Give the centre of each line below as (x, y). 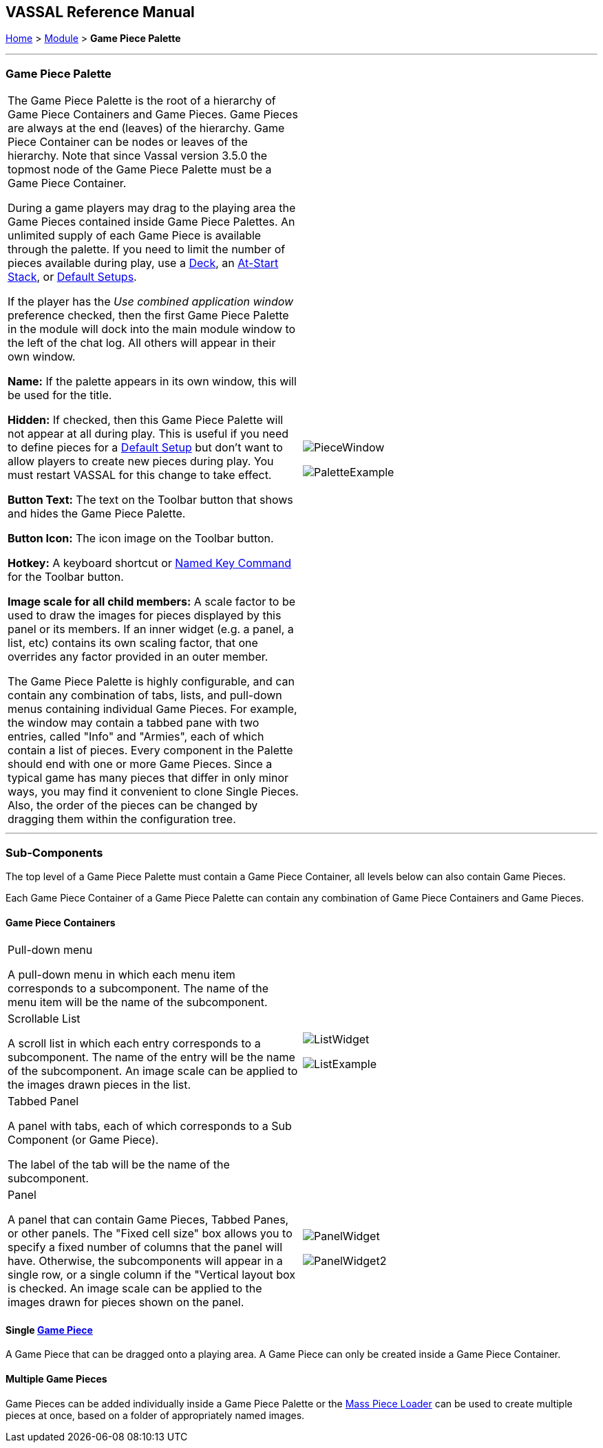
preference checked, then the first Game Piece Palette (148, 316)
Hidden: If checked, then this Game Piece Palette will (146, 420)
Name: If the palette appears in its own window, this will (152, 382)
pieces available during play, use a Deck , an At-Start (143, 263)
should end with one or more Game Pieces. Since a (140, 764)
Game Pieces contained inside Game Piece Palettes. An (151, 222)
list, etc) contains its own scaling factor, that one (133, 643)
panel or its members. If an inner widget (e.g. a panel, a (151, 629)
